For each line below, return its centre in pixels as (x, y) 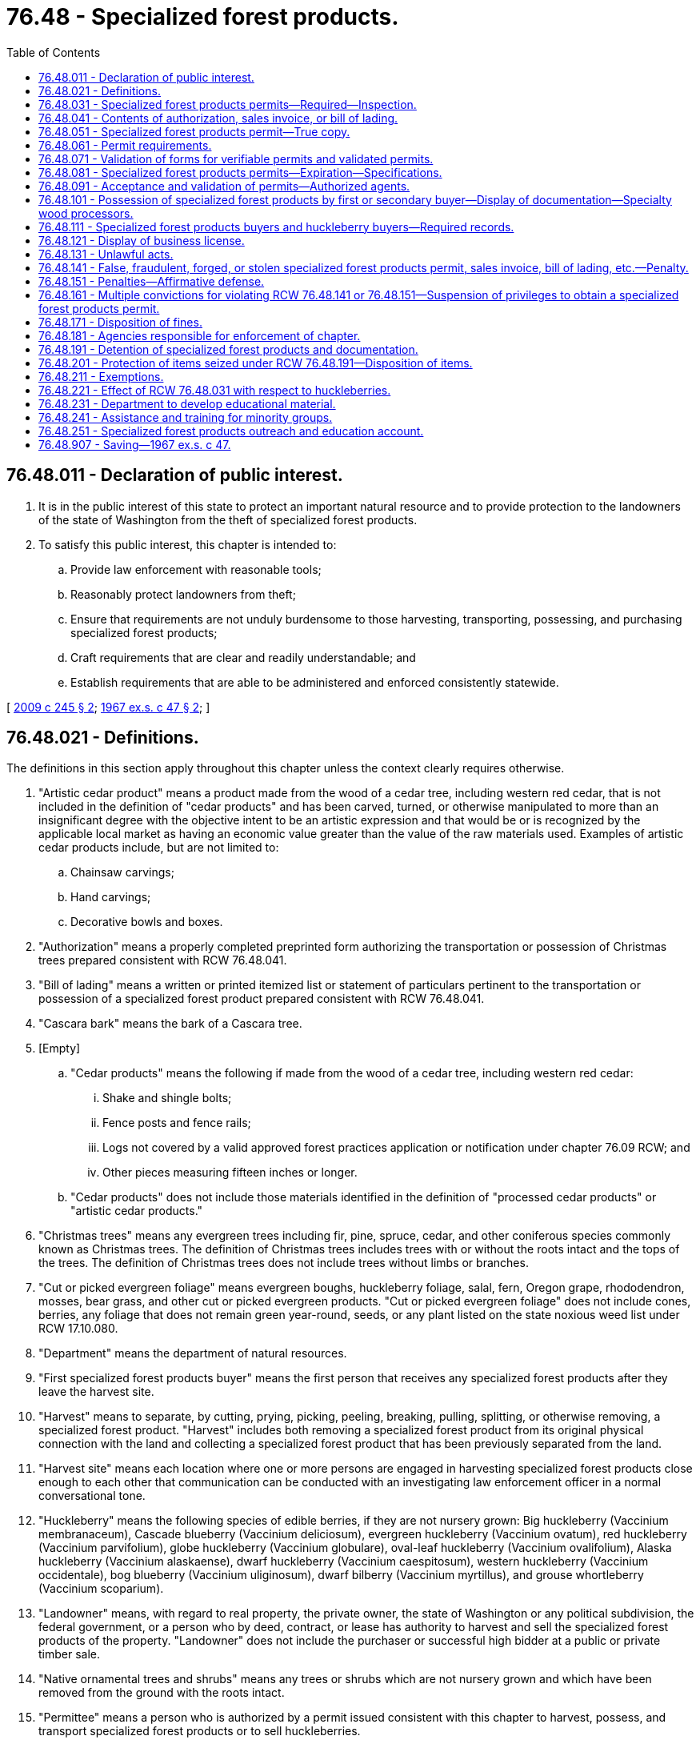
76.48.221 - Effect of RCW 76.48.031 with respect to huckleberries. (215, 390)
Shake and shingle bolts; (167, 1098)
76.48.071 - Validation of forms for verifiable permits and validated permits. (236, 158)
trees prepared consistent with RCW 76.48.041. (163, 960)
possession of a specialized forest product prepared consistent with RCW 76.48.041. (262, 999)
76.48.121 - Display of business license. (142, 240)
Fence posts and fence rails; (177, 1123)
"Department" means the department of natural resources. (193, 1353)
